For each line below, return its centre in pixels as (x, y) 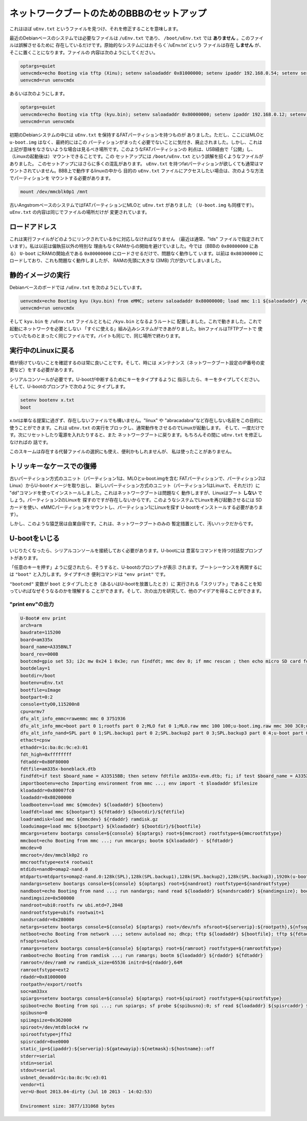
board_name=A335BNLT (46, 647)
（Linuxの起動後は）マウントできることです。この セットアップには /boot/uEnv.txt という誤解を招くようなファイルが (136, 156)
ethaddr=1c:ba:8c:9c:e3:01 (54, 747)
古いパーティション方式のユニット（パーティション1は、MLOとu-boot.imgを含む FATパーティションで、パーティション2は (137, 478)
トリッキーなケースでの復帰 (53, 466)
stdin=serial (37, 1063)
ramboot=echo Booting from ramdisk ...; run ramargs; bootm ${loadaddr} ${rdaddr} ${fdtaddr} (142, 956)
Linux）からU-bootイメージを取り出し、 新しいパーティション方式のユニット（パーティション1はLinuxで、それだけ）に (135, 486)
